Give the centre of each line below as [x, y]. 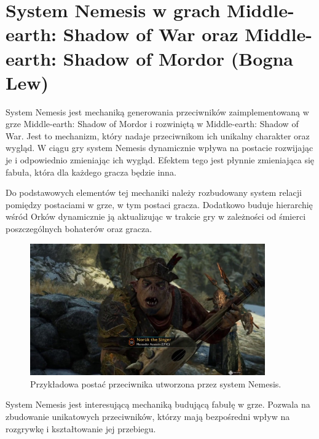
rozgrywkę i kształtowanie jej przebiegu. [81, 428]
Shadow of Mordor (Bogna [178, 58]
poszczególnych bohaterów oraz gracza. [79, 229]
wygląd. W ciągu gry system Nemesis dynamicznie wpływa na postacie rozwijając [159, 148]
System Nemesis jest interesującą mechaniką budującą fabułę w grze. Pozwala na [158, 404]
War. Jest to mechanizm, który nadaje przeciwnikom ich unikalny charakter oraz [158, 135]
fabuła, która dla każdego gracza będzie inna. [91, 172]
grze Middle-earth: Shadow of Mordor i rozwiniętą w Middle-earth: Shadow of [152, 124]
